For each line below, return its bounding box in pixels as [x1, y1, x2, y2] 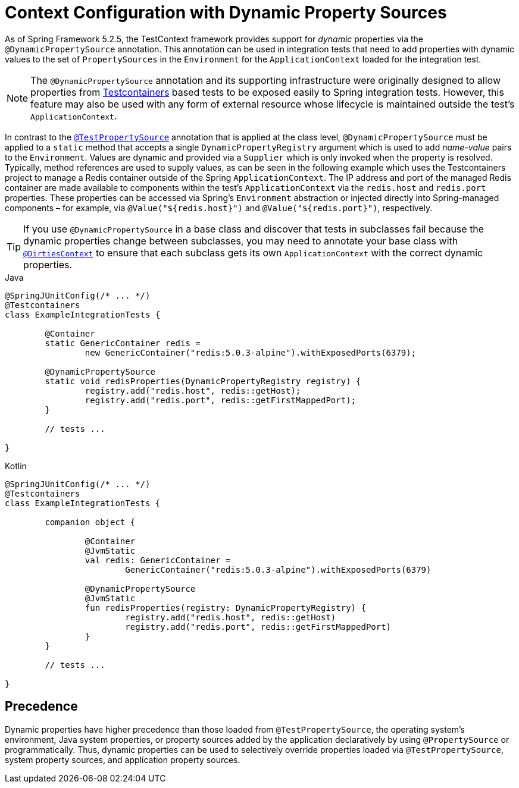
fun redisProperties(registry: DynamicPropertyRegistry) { [85, 602, 366, 613]
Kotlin [5, 460, 27, 471]
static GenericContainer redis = [45, 338, 201, 348]
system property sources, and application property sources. [5, 754, 240, 765]
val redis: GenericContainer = [85, 555, 231, 565]
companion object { [45, 517, 136, 527]
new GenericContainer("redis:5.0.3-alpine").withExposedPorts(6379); [85, 347, 417, 357]
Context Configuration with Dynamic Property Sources [5, 2, 447, 23]
